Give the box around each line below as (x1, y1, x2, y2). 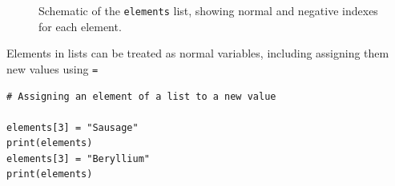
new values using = (6, 60, 99, 77)
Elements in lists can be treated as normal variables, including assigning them (6, 45, 389, 61)
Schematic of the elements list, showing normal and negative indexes (38, 2, 378, 18)
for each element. (38, 18, 122, 34)
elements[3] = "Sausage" (6, 121, 139, 133)
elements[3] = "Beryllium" (6, 152, 150, 164)
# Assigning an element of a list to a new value (6, 90, 276, 102)
